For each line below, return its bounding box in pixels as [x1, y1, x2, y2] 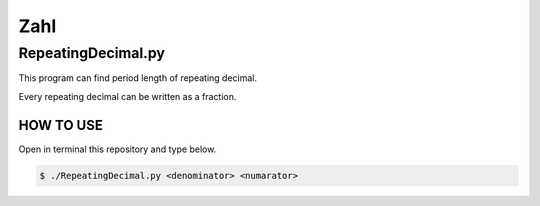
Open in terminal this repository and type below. [18, 143, 217, 155]
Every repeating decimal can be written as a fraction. [18, 90, 237, 102]
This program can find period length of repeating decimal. [18, 72, 258, 84]
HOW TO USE [18, 116, 104, 134]
